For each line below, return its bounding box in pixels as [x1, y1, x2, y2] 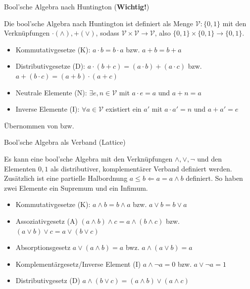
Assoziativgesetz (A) [15, 215, 78, 226]
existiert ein [105, 104, 142, 114]
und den [197, 153, 222, 164]
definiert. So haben [186, 173, 243, 183]
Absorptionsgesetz [15, 242, 71, 252]
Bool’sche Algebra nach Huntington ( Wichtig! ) [4, 1, 150, 11]
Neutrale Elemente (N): [15, 87, 87, 97]
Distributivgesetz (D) [15, 275, 80, 286]
